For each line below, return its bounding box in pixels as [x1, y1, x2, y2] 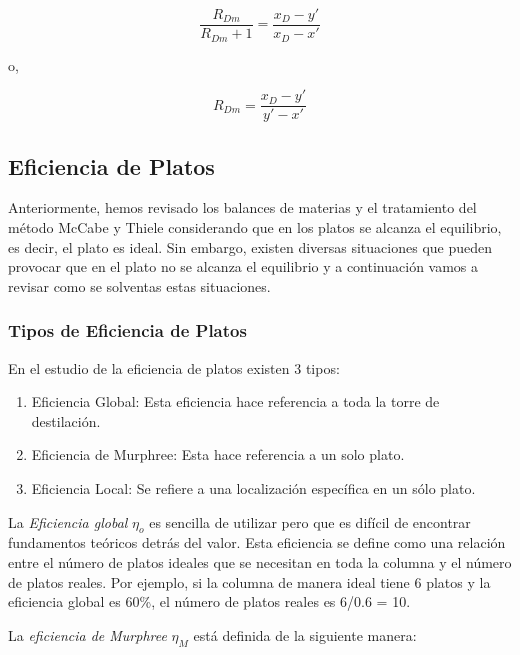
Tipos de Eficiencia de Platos [8, 318, 247, 343]
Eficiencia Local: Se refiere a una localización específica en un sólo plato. [31, 477, 476, 498]
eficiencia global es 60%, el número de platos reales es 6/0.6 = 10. [8, 591, 411, 612]
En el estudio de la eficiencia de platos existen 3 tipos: [8, 357, 340, 378]
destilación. [31, 410, 101, 431]
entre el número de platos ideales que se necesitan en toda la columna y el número [8, 551, 512, 572]
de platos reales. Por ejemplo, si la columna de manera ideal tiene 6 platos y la [8, 571, 491, 592]
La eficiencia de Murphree [8, 624, 167, 645]
